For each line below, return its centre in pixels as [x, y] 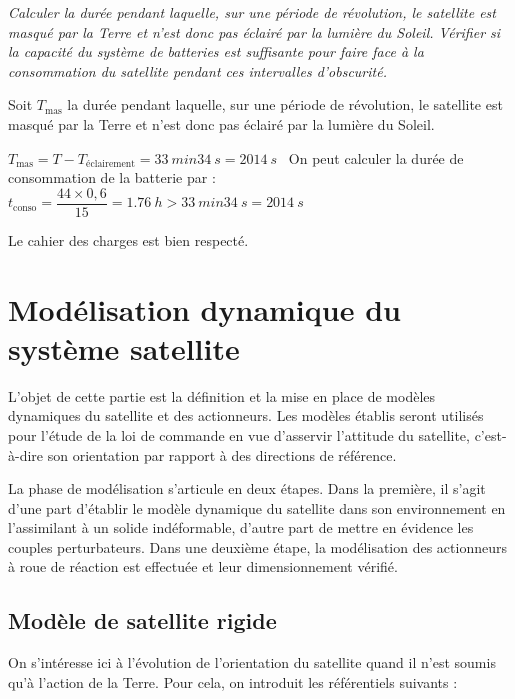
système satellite [124, 347]
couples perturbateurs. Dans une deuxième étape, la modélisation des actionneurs [257, 546]
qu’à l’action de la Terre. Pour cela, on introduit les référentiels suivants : [233, 681]
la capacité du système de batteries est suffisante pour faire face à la [216, 51]
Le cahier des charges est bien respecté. [128, 239]
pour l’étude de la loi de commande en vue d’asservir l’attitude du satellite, [239, 434]
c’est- [490, 434]
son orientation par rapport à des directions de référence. [222, 454]
